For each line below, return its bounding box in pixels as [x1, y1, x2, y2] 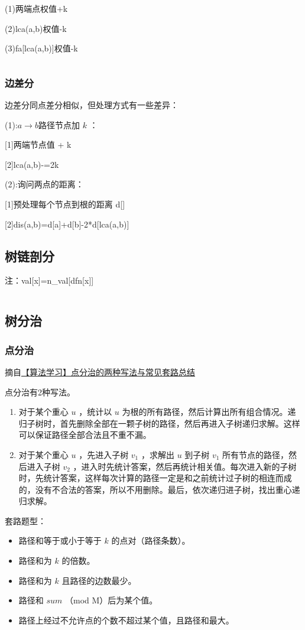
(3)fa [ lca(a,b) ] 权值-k [5, 42, 78, 54]
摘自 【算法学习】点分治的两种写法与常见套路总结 [5, 365, 195, 378]
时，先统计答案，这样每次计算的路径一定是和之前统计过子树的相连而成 [18, 472, 292, 484]
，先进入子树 [79, 448, 129, 460]
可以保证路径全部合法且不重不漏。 [18, 428, 151, 441]
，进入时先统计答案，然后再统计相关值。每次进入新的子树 [73, 460, 297, 472]
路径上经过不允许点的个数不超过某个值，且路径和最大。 [18, 613, 234, 626]
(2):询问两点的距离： [5, 178, 84, 190]
